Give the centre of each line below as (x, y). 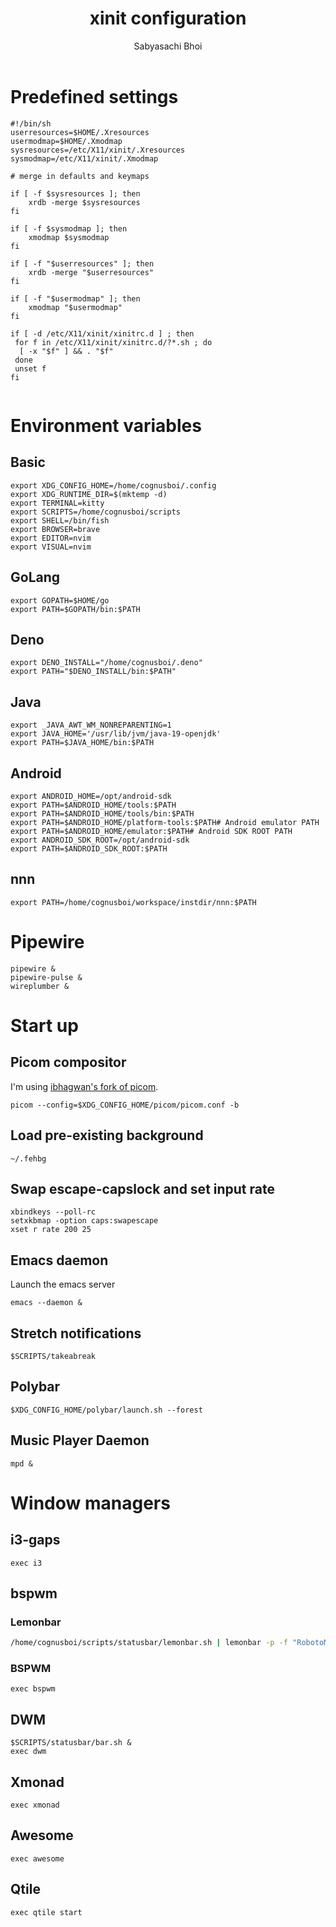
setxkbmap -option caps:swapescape (84, 1221)
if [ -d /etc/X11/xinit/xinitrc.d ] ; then (102, 333)
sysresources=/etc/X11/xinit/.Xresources (98, 150)
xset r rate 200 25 (51, 1230)
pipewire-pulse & (46, 977)
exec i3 (26, 1563)
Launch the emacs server (63, 1284)
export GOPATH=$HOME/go (60, 600)
